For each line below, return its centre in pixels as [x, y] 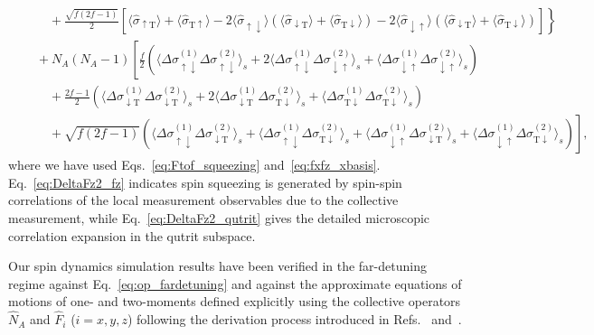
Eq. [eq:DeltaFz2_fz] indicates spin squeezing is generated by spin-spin [205, 182]
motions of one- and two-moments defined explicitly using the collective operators [235, 301]
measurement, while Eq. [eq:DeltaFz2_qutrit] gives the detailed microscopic [219, 217]
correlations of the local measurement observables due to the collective [203, 200]
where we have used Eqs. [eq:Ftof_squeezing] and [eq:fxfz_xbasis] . [194, 165]
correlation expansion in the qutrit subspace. [132, 235]
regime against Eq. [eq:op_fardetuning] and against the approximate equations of [235, 283]
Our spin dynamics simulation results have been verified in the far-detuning [217, 266]
